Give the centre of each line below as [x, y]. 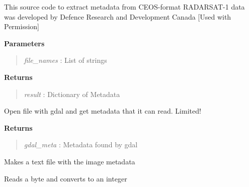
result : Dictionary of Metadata [72, 94]
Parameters [24, 43]
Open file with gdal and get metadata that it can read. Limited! [103, 111]
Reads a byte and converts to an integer [66, 178]
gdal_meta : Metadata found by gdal [81, 145]
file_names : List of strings [65, 60]
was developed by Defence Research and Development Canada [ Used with [118, 16]
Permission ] [22, 26]
